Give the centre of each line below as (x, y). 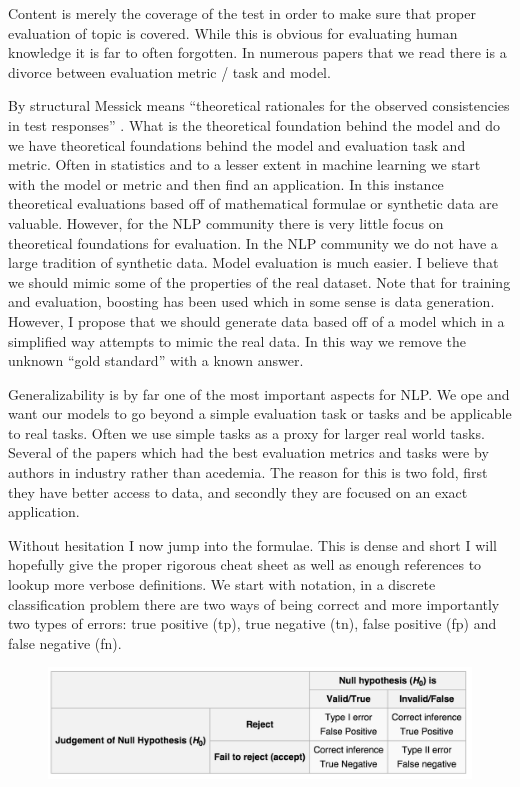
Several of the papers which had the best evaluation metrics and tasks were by (248, 452)
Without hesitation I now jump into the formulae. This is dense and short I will (252, 544)
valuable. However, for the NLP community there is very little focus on (226, 222)
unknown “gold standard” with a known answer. (156, 360)
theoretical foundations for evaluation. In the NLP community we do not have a (253, 242)
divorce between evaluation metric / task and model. (169, 71)
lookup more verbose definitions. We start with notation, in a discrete (222, 584)
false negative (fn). (65, 642)
